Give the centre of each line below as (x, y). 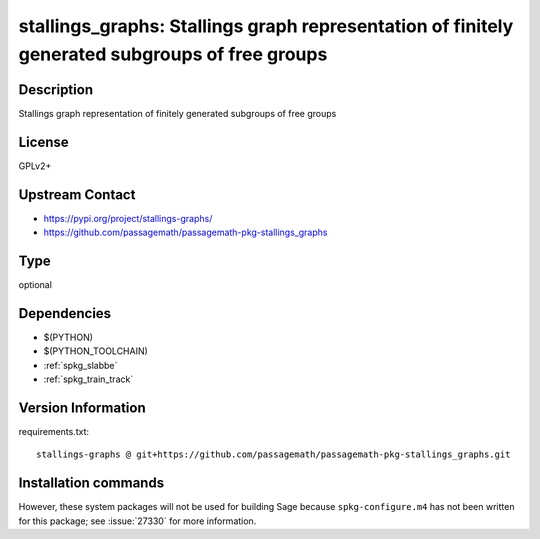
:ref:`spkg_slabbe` (80, 365)
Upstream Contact (77, 194)
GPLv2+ (35, 166)
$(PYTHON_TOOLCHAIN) (96, 351)
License (43, 141)
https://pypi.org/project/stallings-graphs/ (128, 218)
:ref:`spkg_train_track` (88, 379)
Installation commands (91, 483)
